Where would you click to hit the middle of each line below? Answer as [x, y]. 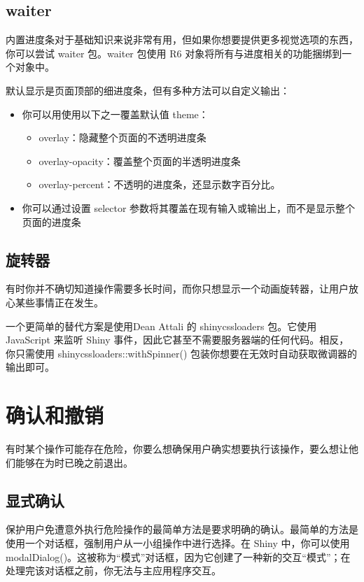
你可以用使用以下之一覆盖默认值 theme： [115, 114]
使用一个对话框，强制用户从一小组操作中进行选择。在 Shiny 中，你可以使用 [178, 543]
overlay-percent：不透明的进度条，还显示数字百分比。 [160, 184]
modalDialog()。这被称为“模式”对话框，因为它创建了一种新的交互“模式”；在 [178, 556]
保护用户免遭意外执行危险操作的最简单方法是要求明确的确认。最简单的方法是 [182, 529]
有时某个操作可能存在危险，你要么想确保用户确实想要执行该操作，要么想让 [177, 449]
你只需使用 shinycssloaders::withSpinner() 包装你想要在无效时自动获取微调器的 [182, 353]
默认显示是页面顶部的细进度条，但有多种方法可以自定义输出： [148, 90]
